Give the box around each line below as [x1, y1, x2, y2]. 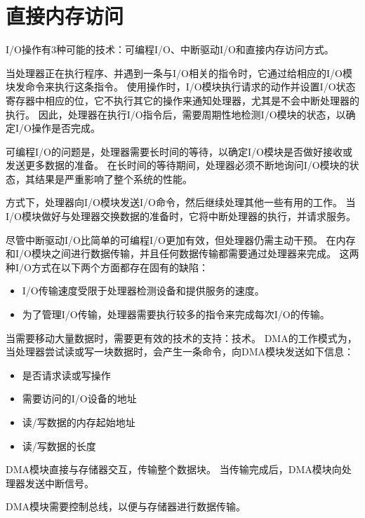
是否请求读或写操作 [22, 367, 111, 382]
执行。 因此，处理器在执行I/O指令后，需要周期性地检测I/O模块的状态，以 [6, 107, 346, 121]
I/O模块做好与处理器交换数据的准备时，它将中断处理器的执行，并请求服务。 [6, 209, 356, 224]
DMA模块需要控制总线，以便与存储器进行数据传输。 [6, 499, 246, 514]
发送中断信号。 [25, 475, 94, 490]
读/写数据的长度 [22, 438, 96, 453]
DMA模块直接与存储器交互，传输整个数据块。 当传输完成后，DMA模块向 [6, 462, 342, 477]
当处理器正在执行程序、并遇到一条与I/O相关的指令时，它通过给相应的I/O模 [6, 65, 352, 80]
